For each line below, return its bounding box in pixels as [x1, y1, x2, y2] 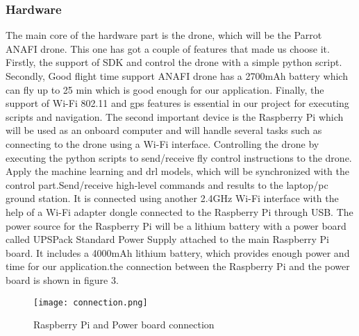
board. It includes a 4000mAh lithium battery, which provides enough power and [6, 245, 350, 260]
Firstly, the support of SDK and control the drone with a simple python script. [6, 55, 342, 69]
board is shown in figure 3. [6, 272, 119, 287]
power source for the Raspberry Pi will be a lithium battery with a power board [6, 218, 347, 233]
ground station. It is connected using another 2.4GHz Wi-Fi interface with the [6, 191, 339, 205]
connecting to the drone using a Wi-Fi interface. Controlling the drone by [6, 136, 319, 151]
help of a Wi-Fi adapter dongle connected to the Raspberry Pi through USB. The [6, 204, 353, 219]
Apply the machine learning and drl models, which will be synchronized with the [6, 164, 349, 178]
